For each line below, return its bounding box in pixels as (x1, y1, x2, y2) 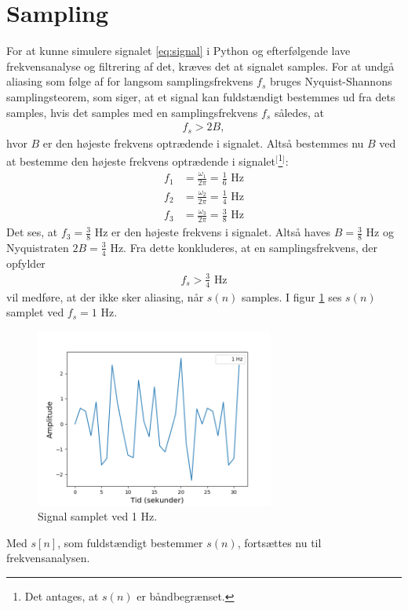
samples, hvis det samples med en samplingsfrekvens (6, 104, 258, 120)
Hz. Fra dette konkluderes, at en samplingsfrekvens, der (110, 239, 377, 255)
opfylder (6, 254, 46, 271)
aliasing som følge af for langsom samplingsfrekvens (6, 73, 253, 89)
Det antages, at (24, 588, 99, 604)
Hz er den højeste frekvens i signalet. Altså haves (94, 224, 330, 240)
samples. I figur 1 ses (241, 288, 342, 305)
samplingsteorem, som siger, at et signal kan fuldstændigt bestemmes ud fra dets (6, 88, 395, 104)
